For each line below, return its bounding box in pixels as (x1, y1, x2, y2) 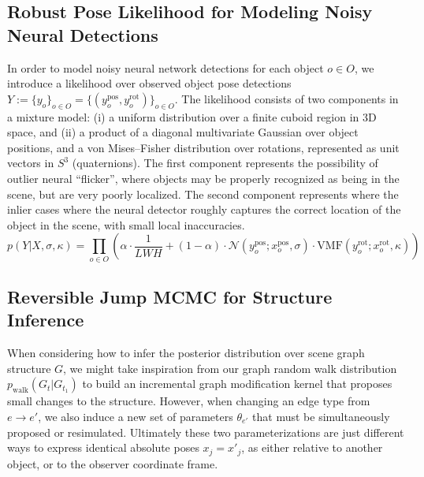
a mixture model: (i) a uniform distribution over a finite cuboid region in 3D (7, 108, 377, 125)
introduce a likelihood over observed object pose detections (7, 75, 292, 91)
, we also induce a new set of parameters (38, 408, 233, 425)
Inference (7, 307, 84, 332)
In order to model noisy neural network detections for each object (7, 59, 324, 76)
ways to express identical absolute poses (7, 439, 199, 456)
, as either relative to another (241, 439, 383, 456)
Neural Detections (7, 22, 158, 47)
